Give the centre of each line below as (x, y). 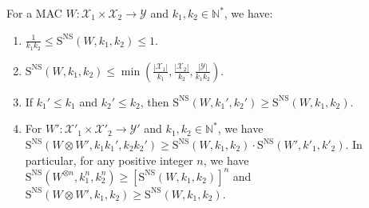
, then (155, 101)
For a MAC (34, 13)
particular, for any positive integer (109, 160)
